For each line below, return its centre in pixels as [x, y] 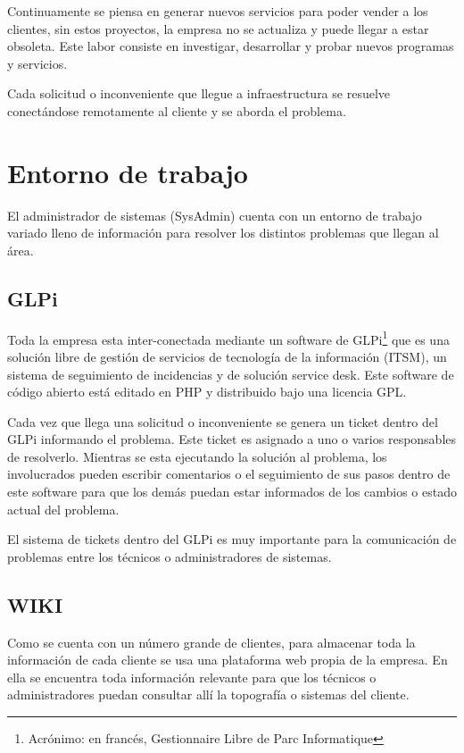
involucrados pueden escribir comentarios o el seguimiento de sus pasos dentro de [229, 474]
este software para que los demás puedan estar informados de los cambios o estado [232, 492]
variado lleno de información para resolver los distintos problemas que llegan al [223, 233]
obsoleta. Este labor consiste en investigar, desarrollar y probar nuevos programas [231, 46]
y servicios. [37, 63]
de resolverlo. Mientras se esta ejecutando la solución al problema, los [197, 456]
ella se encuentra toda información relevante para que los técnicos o [192, 677]
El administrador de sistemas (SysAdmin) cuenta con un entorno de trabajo [215, 215]
